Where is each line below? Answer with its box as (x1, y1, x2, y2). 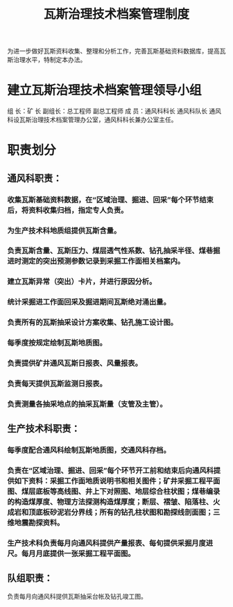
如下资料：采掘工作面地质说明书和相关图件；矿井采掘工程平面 (14, 476, 221, 486)
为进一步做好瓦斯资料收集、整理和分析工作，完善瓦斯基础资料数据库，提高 (7, 47, 220, 56)
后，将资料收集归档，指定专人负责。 (7, 205, 128, 215)
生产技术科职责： (7, 423, 80, 435)
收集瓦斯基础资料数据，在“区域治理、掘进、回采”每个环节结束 (7, 195, 214, 204)
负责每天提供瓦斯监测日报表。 (7, 379, 107, 388)
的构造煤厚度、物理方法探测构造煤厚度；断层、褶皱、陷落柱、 (7, 497, 214, 507)
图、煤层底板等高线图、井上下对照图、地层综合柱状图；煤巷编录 (7, 487, 221, 496)
